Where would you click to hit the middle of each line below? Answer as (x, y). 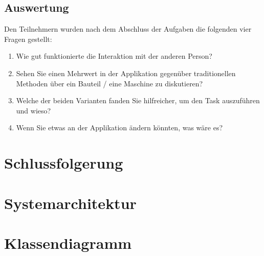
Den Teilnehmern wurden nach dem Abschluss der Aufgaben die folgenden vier (128, 29)
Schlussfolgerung (64, 163)
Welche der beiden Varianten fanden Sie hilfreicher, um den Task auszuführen (138, 100)
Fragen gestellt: (28, 39)
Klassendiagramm (68, 242)
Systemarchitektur (70, 203)
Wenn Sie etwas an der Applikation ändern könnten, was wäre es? (119, 127)
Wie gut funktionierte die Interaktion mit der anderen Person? (114, 56)
